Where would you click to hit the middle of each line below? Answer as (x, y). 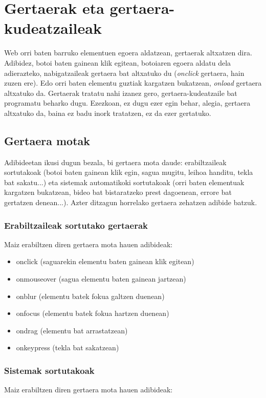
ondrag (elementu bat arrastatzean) (72, 330)
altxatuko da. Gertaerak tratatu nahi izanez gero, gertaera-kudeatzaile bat (121, 93)
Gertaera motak (47, 140)
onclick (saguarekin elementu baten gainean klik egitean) (105, 261)
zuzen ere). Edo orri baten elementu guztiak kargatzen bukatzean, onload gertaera (133, 83)
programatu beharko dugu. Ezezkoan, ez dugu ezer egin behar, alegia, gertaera (127, 103)
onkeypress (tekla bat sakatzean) (68, 347)
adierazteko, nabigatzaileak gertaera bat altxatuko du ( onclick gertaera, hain (124, 73)
